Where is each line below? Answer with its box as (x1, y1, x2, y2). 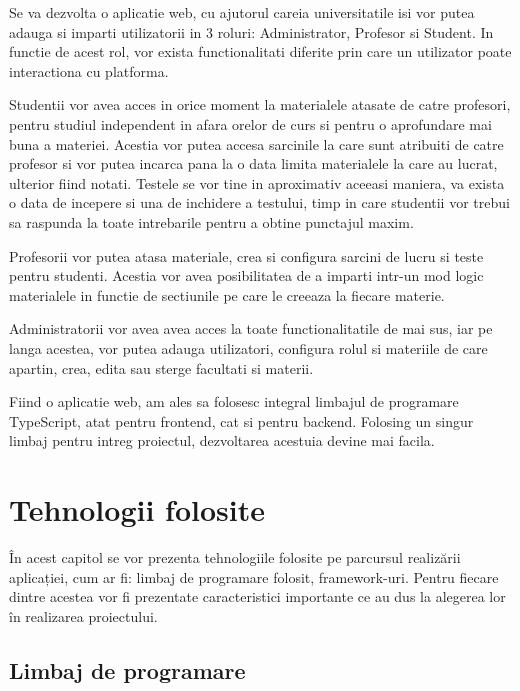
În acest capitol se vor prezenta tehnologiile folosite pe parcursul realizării (9, 547, 461, 567)
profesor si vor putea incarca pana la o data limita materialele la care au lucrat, (9, 153, 498, 174)
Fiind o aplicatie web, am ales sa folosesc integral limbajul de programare (9, 391, 459, 412)
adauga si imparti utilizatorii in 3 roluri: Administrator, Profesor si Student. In (9, 21, 494, 42)
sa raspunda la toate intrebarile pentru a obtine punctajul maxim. (9, 211, 414, 232)
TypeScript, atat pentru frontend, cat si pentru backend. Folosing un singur (9, 410, 474, 431)
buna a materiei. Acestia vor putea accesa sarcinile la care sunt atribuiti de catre (9, 133, 504, 154)
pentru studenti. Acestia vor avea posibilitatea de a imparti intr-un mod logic (9, 265, 484, 286)
